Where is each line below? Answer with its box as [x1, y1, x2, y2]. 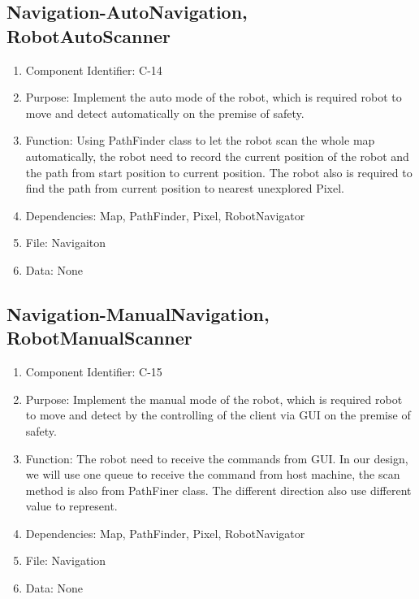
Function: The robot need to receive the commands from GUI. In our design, [25, 449, 408, 467]
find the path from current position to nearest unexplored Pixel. [25, 180, 345, 197]
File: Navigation [25, 552, 106, 569]
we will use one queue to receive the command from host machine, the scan [25, 466, 400, 483]
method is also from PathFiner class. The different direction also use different [25, 481, 412, 498]
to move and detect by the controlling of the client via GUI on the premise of [25, 406, 411, 423]
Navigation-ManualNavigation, [6, 301, 270, 326]
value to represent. [25, 497, 118, 514]
